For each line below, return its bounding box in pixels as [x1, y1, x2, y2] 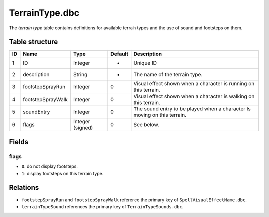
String [73, 71, 88, 78]
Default [110, 50, 129, 57]
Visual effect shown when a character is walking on [134, 93, 255, 100]
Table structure [9, 38, 58, 46]
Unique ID [134, 60, 157, 67]
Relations [9, 183, 39, 192]
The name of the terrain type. [134, 71, 203, 78]
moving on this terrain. [134, 112, 187, 119]
